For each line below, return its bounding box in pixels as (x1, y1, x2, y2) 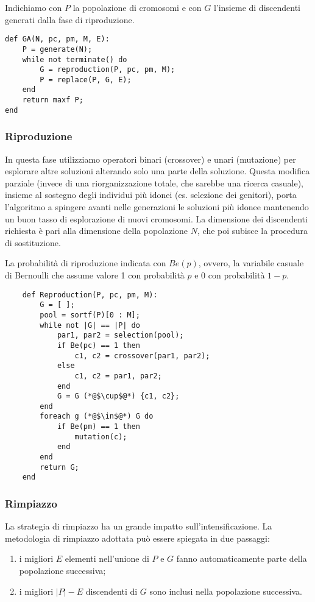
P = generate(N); (22, 44, 93, 54)
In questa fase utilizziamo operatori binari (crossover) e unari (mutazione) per (5, 152, 296, 165)
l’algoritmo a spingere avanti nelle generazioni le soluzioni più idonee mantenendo (5, 200, 309, 213)
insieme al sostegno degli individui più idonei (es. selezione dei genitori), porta (5, 188, 297, 201)
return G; (40, 462, 79, 472)
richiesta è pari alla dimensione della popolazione (5, 224, 188, 237)
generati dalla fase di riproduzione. (5, 13, 135, 26)
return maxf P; (22, 96, 83, 105)
